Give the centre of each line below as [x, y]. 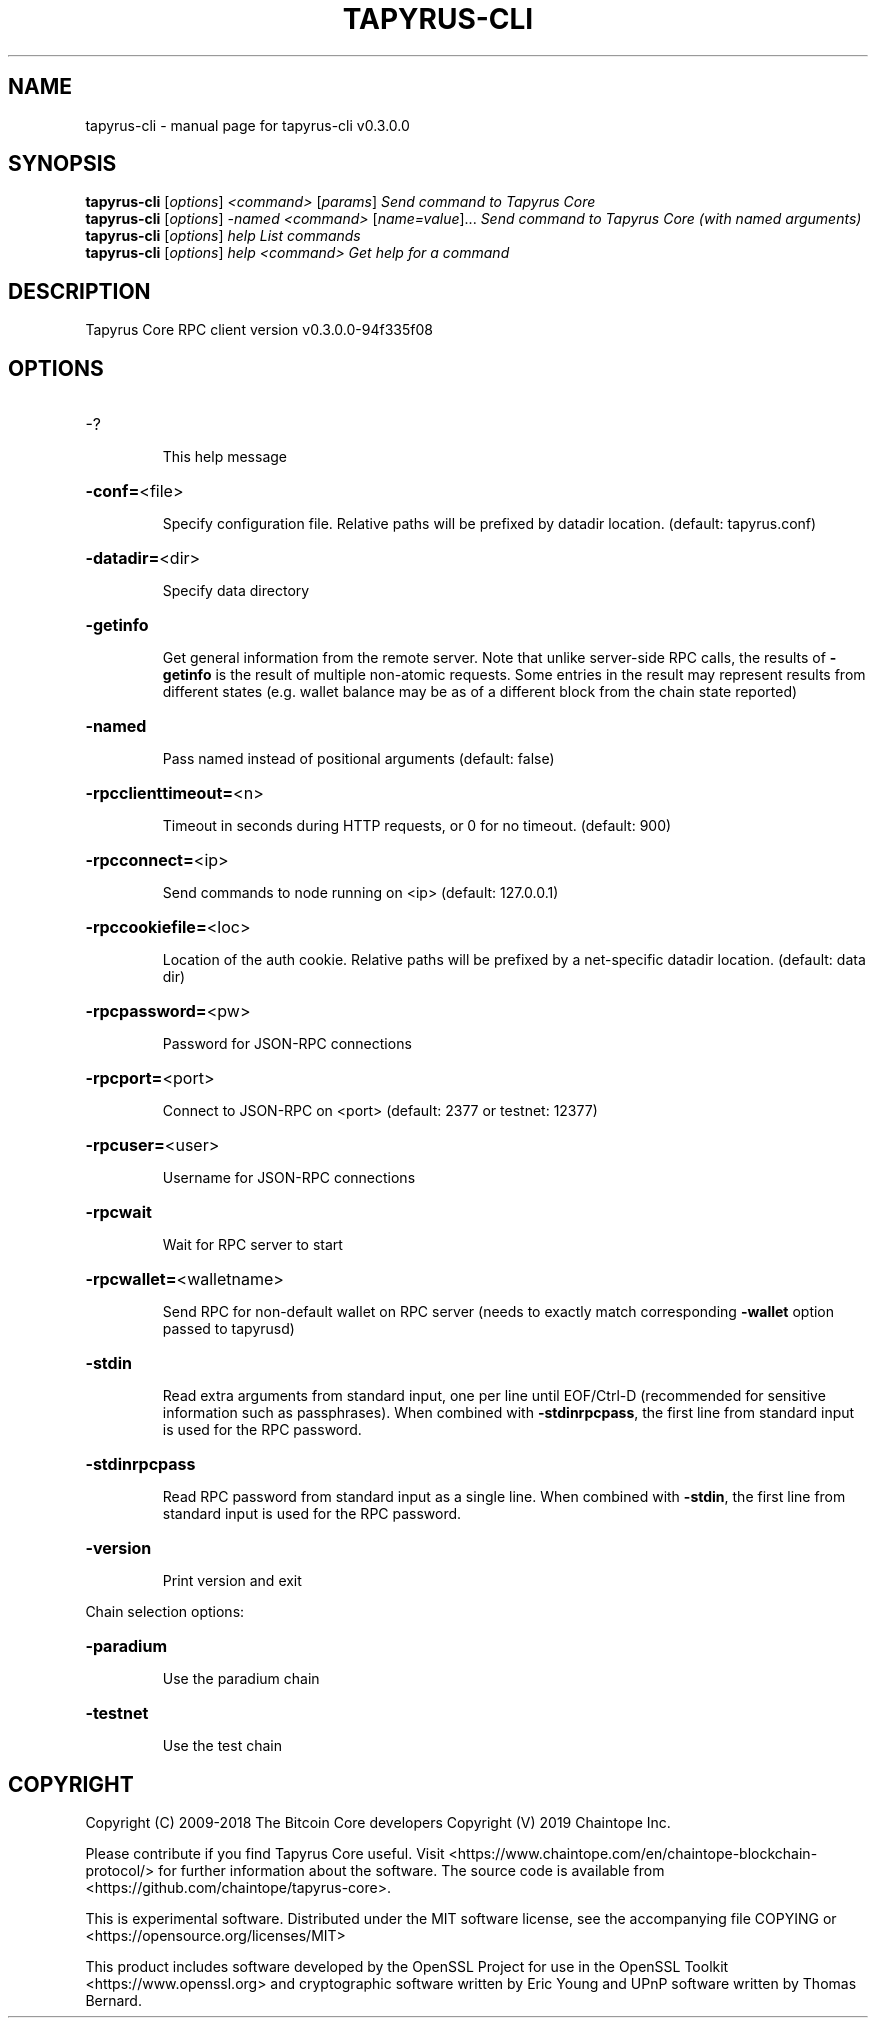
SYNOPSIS [62, 164]
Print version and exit [232, 1581]
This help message [224, 457]
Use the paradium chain [241, 1679]
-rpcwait [118, 1212]
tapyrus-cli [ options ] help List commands [223, 236]
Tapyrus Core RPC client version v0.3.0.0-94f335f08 [259, 330]
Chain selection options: [165, 1612]
